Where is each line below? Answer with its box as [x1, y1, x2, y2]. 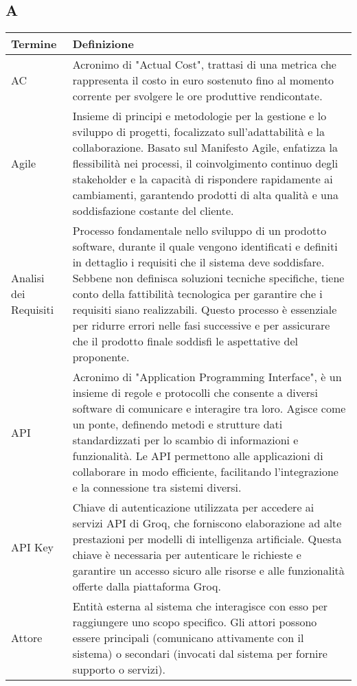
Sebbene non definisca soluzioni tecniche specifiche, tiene [72, 270, 345, 286]
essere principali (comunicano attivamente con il [72, 630, 304, 646]
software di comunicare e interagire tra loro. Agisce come [72, 400, 346, 417]
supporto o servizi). [72, 661, 166, 678]
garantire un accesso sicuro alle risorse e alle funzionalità [72, 562, 345, 579]
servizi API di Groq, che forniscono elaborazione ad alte [72, 515, 342, 531]
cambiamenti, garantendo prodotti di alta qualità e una [72, 187, 338, 203]
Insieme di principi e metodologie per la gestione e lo [72, 108, 327, 124]
